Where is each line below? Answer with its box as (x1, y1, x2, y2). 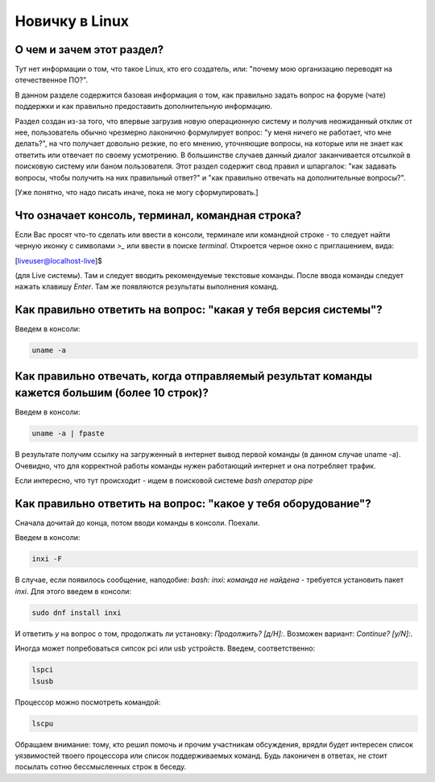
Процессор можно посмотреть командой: (14, 697, 161, 707)
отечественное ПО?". (14, 75, 89, 85)
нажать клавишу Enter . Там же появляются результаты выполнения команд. (14, 282, 280, 292)
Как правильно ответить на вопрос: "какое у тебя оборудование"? (14, 497, 371, 510)
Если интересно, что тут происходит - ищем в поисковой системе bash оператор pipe (14, 476, 313, 485)
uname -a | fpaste (31, 429, 105, 439)
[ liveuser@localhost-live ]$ (14, 256, 102, 265)
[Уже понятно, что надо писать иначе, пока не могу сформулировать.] (14, 187, 259, 197)
